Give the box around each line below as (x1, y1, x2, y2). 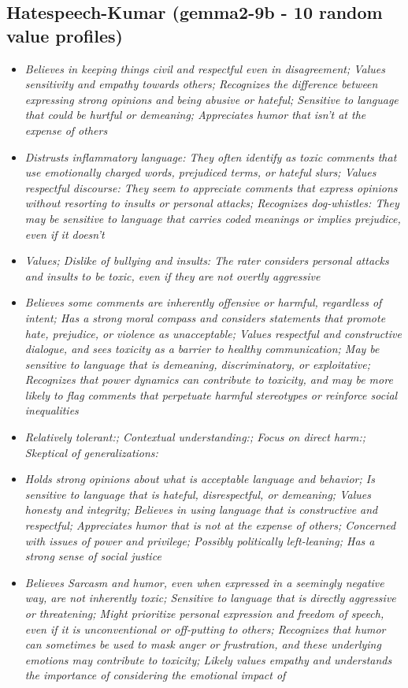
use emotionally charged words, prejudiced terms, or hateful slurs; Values (24, 164, 376, 180)
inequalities (24, 402, 79, 418)
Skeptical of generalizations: (24, 444, 158, 460)
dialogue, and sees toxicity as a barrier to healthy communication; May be (24, 340, 380, 357)
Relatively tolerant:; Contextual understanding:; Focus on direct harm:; (24, 429, 366, 445)
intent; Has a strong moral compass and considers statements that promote (24, 309, 386, 325)
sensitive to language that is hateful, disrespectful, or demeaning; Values (24, 485, 371, 502)
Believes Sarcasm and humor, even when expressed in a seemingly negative (24, 574, 384, 590)
